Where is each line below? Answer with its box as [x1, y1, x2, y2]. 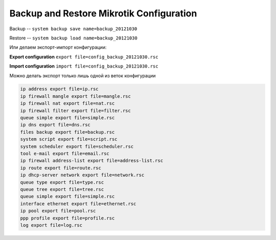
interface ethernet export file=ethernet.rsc [20, 201, 136, 207]
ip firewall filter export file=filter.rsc [20, 107, 131, 114]
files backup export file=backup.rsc [20, 129, 115, 135]
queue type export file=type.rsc [20, 179, 104, 185]
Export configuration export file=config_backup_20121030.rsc [9, 54, 158, 60]
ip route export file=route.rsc [20, 165, 102, 171]
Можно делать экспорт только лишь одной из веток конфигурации [9, 72, 156, 79]
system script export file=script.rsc [20, 136, 118, 142]
